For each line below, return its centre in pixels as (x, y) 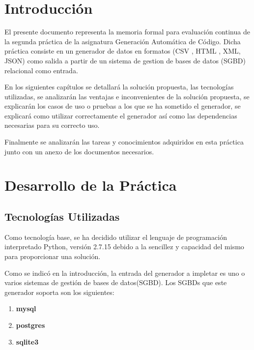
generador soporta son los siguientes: (59, 292)
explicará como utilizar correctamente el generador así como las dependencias (121, 115)
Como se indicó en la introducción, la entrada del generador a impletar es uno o (125, 273)
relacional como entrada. (41, 70)
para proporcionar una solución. (53, 256)
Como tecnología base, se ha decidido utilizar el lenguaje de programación (116, 237)
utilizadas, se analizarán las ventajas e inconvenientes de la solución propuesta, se (127, 96)
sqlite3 (27, 341)
